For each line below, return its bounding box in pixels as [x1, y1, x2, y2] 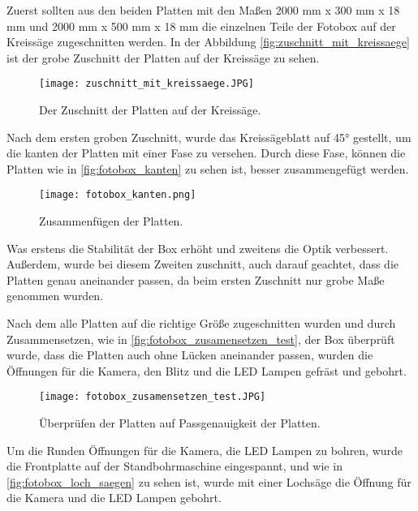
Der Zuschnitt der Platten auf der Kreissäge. [39, 101, 261, 118]
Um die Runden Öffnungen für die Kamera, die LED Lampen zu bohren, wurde [6, 441, 403, 458]
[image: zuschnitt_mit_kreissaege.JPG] [39, 78, 254, 90]
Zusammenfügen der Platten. [39, 213, 183, 230]
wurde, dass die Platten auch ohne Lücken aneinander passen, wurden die [6, 346, 373, 363]
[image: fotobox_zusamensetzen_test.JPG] [39, 391, 266, 403]
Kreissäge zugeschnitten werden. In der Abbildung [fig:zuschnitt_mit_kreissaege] [6, 33, 410, 50]
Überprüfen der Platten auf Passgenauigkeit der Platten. [39, 414, 321, 432]
